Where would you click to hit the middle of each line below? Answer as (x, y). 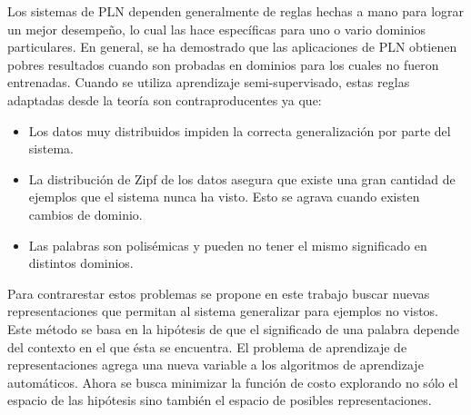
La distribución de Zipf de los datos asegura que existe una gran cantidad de (242, 178)
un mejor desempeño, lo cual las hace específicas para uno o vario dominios (217, 29)
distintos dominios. (81, 263)
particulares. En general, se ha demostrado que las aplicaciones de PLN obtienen (232, 47)
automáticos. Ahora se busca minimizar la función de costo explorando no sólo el (233, 382)
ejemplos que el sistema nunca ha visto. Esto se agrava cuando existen (224, 197)
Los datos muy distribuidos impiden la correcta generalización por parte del (240, 130)
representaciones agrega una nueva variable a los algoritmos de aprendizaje (215, 365)
